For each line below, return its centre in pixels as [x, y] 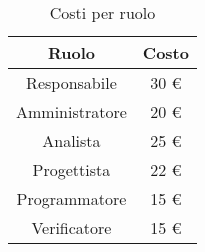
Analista [71, 140]
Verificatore [71, 227]
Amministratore [71, 111]
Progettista [71, 169]
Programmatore [71, 198]
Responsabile [71, 82]
